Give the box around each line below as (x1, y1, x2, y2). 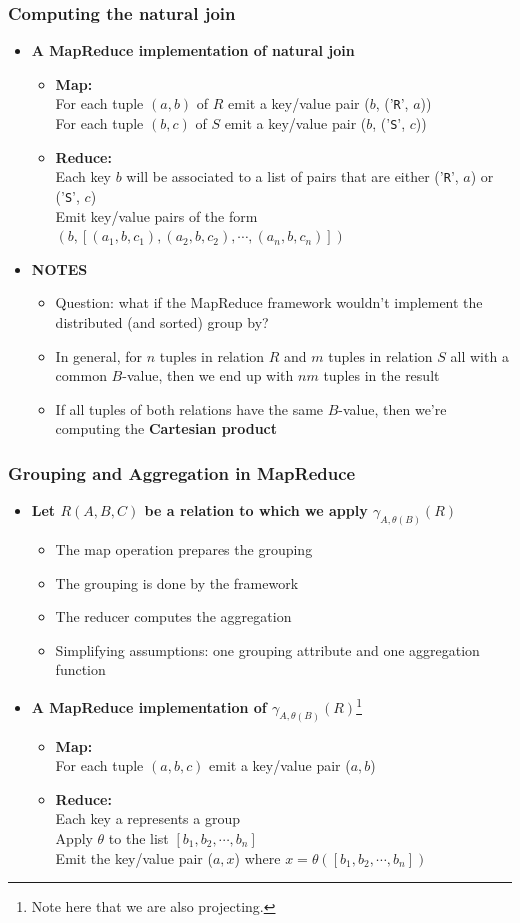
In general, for (55, 345, 143, 366)
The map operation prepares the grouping (55, 539, 313, 560)
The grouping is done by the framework (55, 572, 299, 593)
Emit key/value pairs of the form (55, 205, 258, 226)
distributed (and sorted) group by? (55, 312, 269, 332)
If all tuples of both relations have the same (55, 398, 324, 419)
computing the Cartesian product (55, 418, 278, 439)
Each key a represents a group (55, 808, 240, 829)
